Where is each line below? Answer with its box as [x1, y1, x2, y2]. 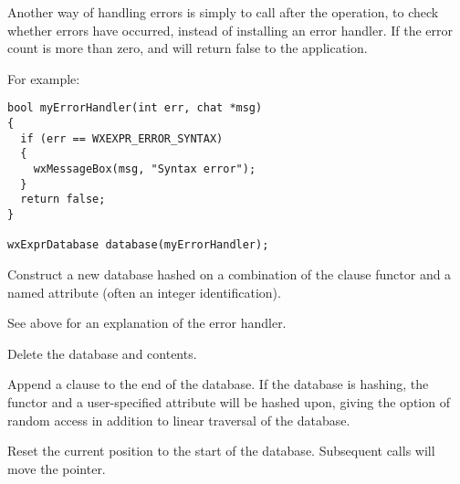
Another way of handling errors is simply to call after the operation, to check [7, 3, 439, 21]
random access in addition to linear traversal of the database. [7, 410, 350, 429]
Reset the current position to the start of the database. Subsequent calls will [7, 441, 435, 460]
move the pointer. [7, 458, 106, 478]
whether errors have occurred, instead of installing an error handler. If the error [7, 20, 454, 39]
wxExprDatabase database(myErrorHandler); [7, 238, 269, 252]
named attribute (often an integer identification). [7, 282, 281, 301]
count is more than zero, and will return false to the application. [7, 38, 368, 58]
